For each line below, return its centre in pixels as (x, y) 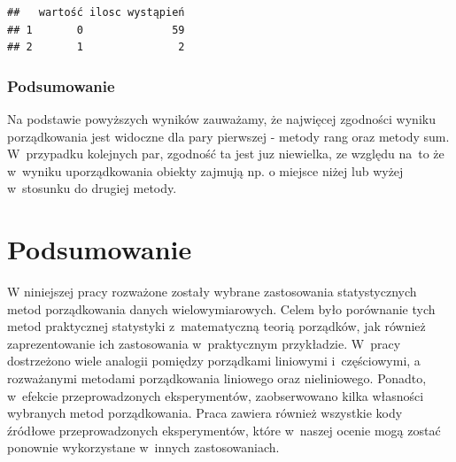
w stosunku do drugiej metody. (92, 188)
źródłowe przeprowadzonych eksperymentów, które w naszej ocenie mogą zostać (224, 430)
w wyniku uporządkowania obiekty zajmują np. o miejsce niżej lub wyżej (205, 170)
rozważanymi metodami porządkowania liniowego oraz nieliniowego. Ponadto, (217, 378)
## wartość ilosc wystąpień (96, 12)
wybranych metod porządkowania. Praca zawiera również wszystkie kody (205, 413)
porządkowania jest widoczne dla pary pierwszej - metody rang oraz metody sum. (228, 136)
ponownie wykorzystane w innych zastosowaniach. (143, 447)
